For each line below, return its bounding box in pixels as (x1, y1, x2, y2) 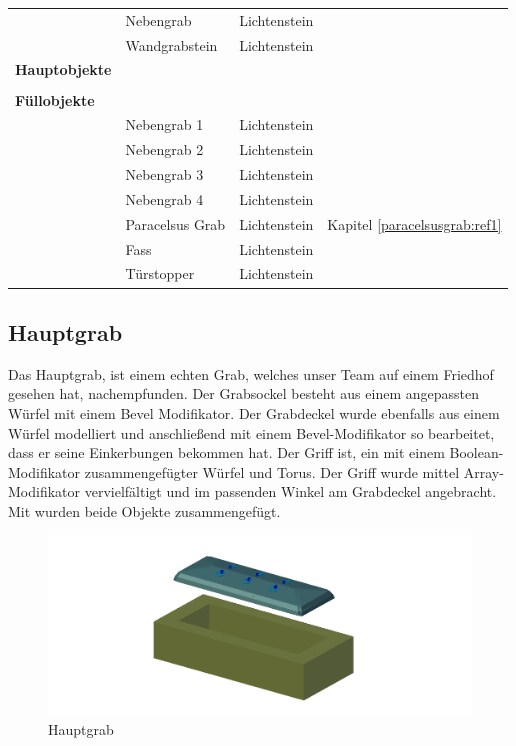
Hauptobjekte (15, 59, 112, 80)
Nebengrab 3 (125, 164, 204, 185)
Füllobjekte (15, 89, 95, 110)
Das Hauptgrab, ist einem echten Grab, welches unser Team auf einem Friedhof (8, 363, 494, 384)
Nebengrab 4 (125, 188, 204, 209)
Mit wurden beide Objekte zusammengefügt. (8, 500, 281, 521)
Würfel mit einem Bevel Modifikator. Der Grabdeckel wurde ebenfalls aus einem (8, 402, 500, 423)
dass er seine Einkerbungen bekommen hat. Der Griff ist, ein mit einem (8, 442, 445, 463)
